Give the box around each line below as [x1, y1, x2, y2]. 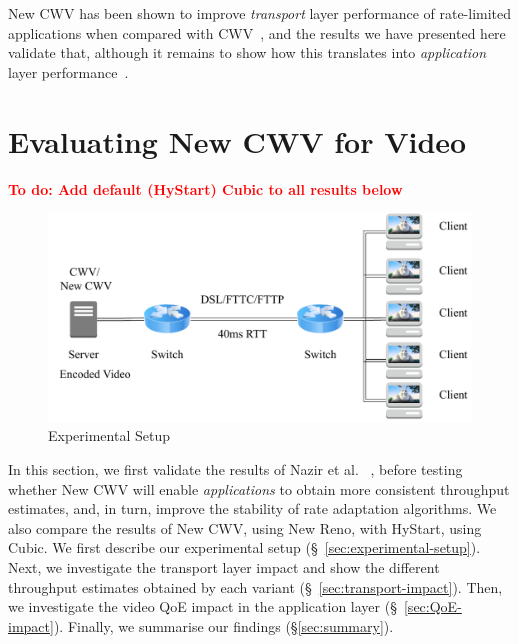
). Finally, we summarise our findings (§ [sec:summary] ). [53, 615, 394, 636]
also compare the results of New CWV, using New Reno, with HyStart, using [8, 517, 482, 538]
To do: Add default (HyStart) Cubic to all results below [8, 178, 403, 199]
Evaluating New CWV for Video [8, 120, 467, 161]
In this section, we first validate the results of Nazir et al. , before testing [8, 458, 463, 479]
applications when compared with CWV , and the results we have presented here [8, 22, 506, 43]
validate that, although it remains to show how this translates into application [8, 42, 487, 63]
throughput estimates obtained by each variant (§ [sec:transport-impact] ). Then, [8, 576, 503, 597]
